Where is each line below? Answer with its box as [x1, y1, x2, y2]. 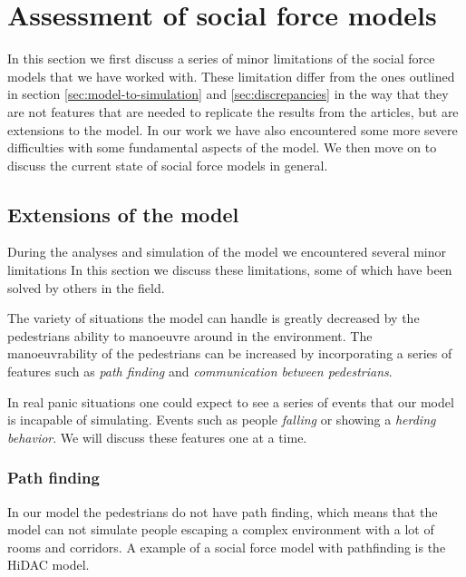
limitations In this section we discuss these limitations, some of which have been [7, 260, 452, 279]
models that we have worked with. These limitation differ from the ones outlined [7, 66, 455, 85]
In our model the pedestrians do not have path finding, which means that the [7, 502, 438, 521]
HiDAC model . [7, 555, 90, 574]
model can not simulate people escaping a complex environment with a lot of [7, 520, 434, 539]
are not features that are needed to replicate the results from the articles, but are [7, 102, 459, 121]
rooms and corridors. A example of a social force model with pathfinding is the [7, 537, 446, 556]
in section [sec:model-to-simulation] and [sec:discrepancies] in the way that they [7, 84, 449, 103]
